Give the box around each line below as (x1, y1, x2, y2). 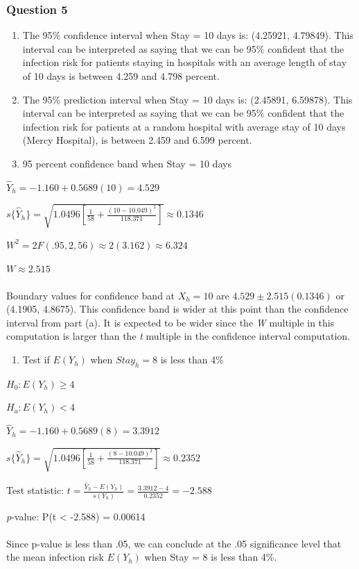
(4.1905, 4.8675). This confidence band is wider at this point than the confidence (6, 302, 349, 316)
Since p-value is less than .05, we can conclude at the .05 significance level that (6, 536, 342, 550)
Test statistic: (6, 483, 64, 497)
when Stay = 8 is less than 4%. (144, 550, 277, 564)
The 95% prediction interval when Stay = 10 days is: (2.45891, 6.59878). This (22, 92, 353, 106)
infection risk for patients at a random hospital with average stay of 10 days (22, 119, 346, 133)
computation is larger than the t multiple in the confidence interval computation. (6, 329, 351, 343)
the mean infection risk (6, 550, 104, 564)
